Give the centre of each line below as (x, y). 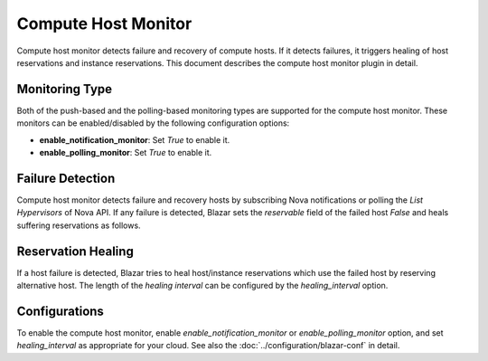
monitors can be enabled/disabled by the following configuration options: (153, 123)
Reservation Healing (75, 251)
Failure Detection (66, 178)
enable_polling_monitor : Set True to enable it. (126, 153)
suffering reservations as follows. (79, 225)
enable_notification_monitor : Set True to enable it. (135, 139)
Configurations (60, 311)
